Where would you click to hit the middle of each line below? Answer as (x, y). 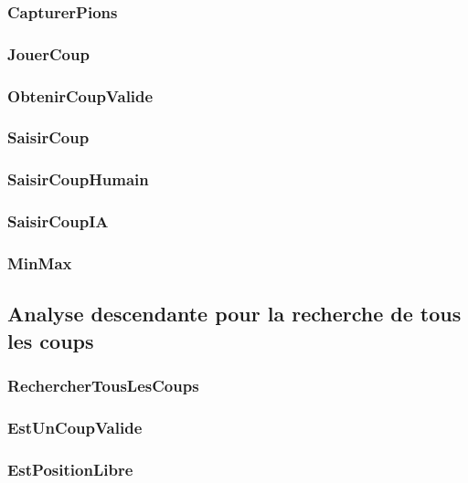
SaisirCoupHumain (78, 179)
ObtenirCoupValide (80, 95)
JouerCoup (48, 53)
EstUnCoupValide (75, 427)
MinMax (40, 262)
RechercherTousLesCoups (103, 385)
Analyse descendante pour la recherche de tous (234, 314)
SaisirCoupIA (58, 221)
